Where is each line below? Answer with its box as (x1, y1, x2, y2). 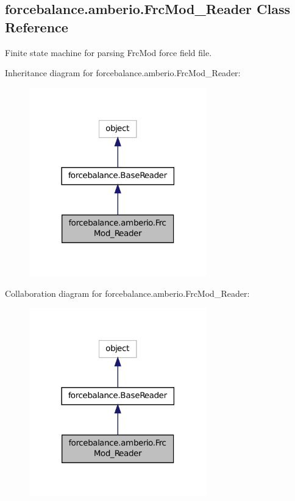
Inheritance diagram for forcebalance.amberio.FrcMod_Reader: (5, 66, 241, 79)
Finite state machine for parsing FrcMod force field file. (5, 46, 212, 59)
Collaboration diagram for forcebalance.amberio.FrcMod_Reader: (5, 286, 250, 299)
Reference (5, 17, 68, 36)
